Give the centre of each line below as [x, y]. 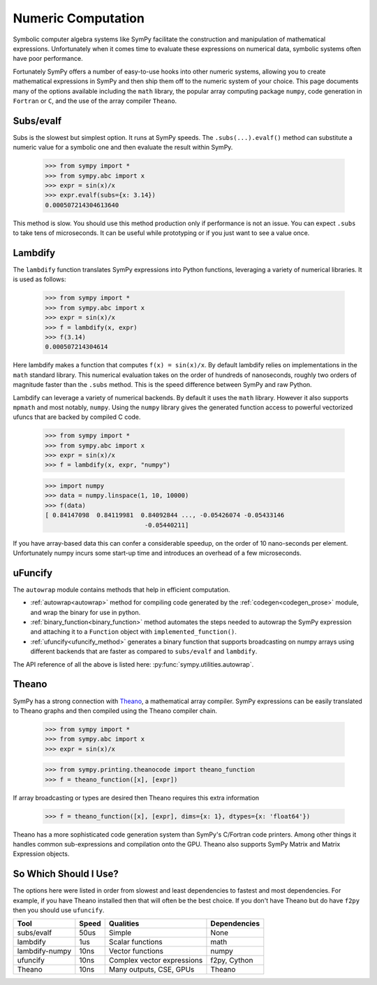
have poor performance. [48, 59]
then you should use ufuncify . [59, 910]
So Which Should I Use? [66, 874]
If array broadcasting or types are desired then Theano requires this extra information [136, 798]
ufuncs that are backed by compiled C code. [77, 417]
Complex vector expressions [156, 961]
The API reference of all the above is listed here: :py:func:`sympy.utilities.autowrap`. [133, 664]
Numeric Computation [79, 18]
